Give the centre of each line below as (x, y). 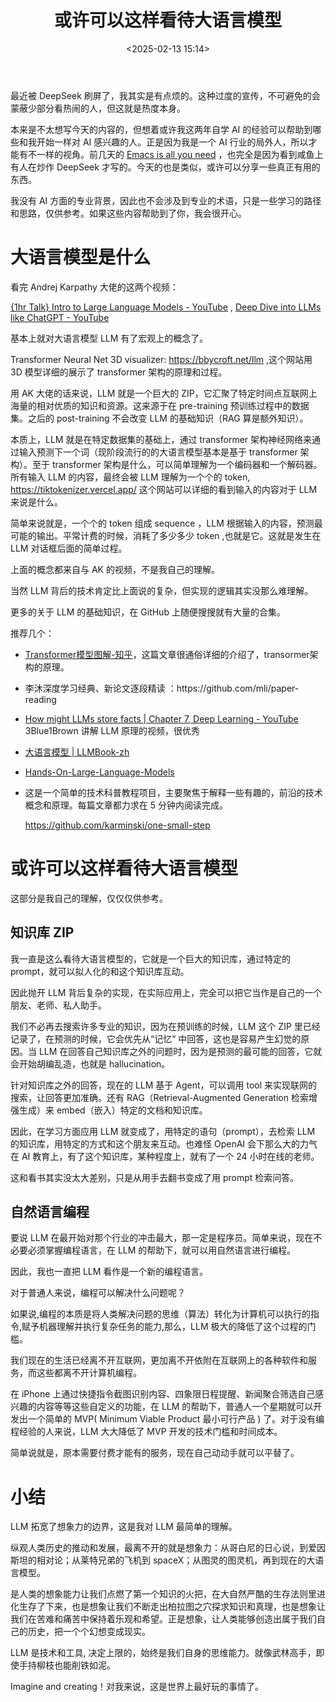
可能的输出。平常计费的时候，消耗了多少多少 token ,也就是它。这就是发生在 (166, 535)
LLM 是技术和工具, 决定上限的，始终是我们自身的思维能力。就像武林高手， (163, 1653)
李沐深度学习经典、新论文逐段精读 (95, 688)
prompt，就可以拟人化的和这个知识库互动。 (100, 971)
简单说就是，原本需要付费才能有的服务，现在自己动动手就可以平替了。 (155, 1453)
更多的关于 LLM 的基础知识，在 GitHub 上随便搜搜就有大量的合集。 (148, 612)
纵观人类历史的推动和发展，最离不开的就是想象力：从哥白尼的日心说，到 (159, 1548)
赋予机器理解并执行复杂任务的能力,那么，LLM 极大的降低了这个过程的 (164, 1327)
